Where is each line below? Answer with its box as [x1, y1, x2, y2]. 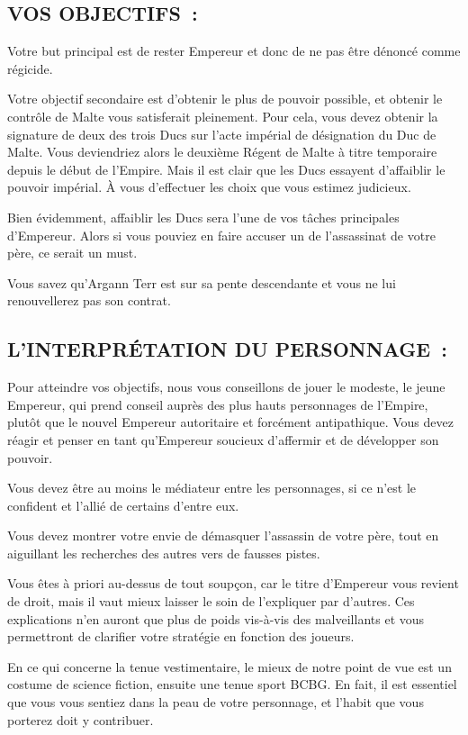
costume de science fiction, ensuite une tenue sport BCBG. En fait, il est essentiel [7, 675, 457, 694]
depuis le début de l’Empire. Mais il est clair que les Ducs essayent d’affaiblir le [7, 159, 445, 178]
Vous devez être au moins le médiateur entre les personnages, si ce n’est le [7, 478, 417, 497]
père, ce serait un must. [7, 243, 138, 262]
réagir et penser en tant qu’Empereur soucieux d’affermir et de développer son [7, 430, 439, 449]
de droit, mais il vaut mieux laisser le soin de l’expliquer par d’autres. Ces [7, 592, 415, 611]
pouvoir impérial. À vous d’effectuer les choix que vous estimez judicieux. [7, 177, 411, 196]
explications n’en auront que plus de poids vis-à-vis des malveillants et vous [7, 609, 425, 628]
